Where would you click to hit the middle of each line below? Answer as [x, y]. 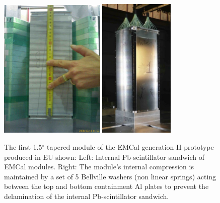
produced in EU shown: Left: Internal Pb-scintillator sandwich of [104, 157]
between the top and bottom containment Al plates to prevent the [106, 186]
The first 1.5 [23, 147]
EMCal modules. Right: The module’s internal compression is [99, 167]
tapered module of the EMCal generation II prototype [130, 147]
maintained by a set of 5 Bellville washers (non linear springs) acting [110, 176]
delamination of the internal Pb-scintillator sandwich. [87, 196]
